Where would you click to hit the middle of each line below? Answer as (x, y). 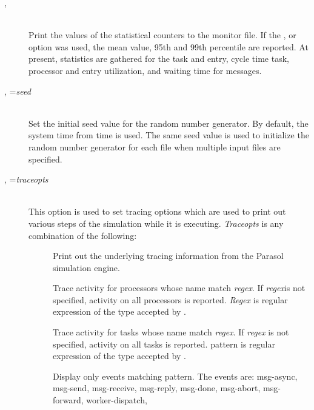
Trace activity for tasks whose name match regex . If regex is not (171, 332)
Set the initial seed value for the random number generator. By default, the (169, 123)
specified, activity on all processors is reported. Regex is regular (170, 299)
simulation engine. (86, 267)
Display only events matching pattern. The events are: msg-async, (175, 376)
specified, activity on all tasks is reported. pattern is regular (164, 344)
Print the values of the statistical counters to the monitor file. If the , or (162, 35)
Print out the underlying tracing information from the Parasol (168, 256)
